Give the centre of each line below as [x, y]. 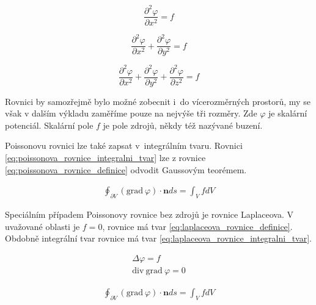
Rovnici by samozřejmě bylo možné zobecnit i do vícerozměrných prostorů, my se [158, 101]
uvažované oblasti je [42, 226]
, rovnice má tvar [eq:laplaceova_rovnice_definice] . [197, 226]
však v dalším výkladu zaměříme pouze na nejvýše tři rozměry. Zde [131, 113]
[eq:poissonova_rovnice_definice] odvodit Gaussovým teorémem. [126, 169]
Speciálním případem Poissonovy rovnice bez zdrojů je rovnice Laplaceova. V [149, 214]
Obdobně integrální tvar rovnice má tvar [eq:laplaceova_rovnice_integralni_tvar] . [158, 238]
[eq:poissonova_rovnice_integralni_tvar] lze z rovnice [105, 158]
